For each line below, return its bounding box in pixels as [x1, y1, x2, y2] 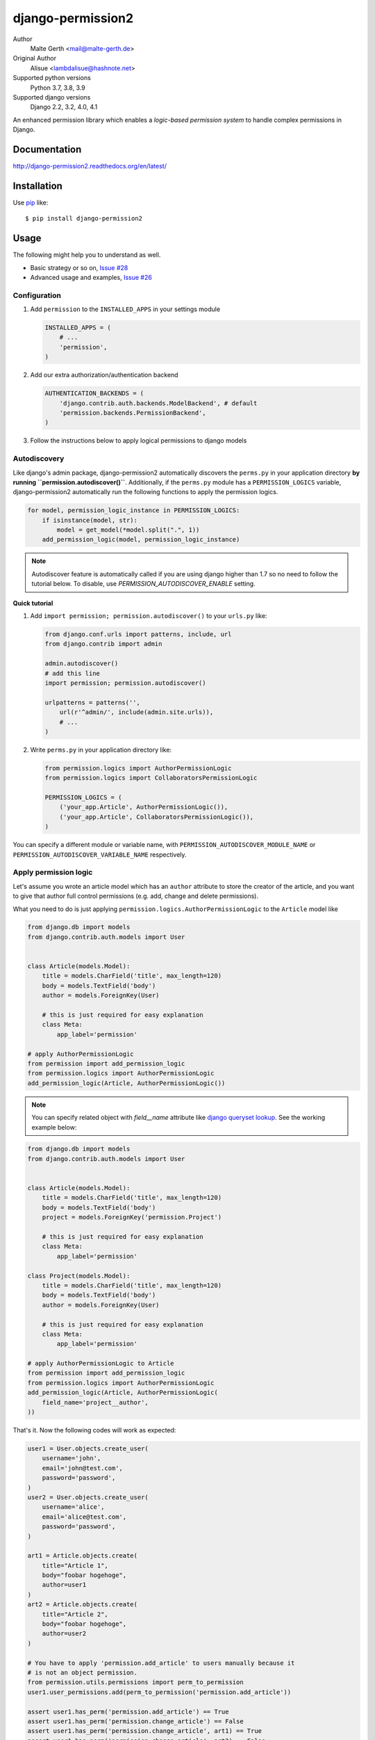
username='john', [42, 1455, 101, 1462]
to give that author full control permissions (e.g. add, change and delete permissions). [12, 892, 258, 901]
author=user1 [42, 1581, 87, 1589]
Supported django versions [12, 93, 91, 101]
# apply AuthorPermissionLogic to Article [27, 1359, 174, 1368]
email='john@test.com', [42, 1464, 123, 1472]
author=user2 [42, 1629, 87, 1638]
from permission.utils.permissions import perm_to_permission [27, 1678, 244, 1686]
